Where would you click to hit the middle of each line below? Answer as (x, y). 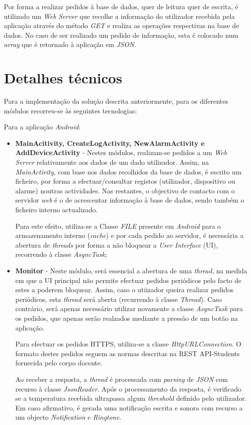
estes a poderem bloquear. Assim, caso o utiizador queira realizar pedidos (124, 290)
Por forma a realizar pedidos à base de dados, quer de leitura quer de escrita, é (121, 6)
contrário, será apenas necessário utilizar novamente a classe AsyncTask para (129, 308)
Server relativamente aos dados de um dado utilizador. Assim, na (112, 162)
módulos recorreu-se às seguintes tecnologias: (71, 110)
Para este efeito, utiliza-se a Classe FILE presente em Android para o (118, 226)
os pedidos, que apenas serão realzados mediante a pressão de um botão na (126, 318)
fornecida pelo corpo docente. (59, 363)
